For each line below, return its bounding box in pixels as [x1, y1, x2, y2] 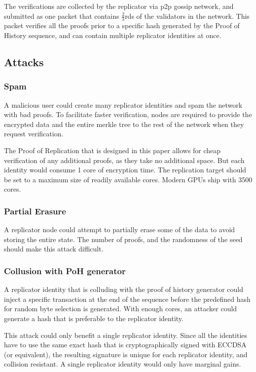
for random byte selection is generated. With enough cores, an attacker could [4, 303, 237, 314]
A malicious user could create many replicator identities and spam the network [4, 99, 243, 110]
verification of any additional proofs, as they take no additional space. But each [4, 155, 245, 165]
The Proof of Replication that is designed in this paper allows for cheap [4, 145, 221, 155]
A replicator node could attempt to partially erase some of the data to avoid [4, 224, 235, 235]
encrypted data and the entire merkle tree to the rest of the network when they [4, 119, 244, 129]
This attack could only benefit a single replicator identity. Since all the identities [4, 330, 248, 340]
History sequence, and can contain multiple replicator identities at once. [4, 30, 221, 41]
